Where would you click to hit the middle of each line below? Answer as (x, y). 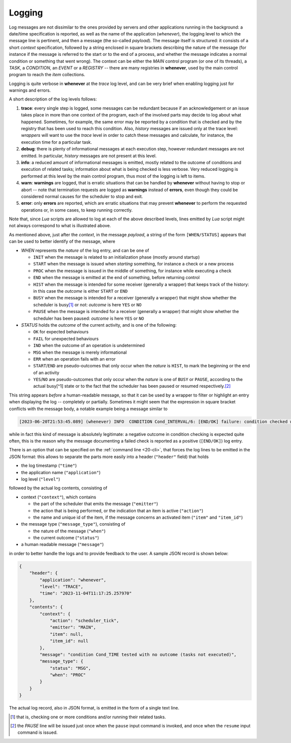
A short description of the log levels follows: (53, 99)
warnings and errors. (30, 90)
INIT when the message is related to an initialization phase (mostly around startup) (116, 257)
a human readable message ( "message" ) (63, 545)
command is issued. (38, 732)
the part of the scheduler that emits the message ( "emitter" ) (96, 504)
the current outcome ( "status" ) (66, 538)
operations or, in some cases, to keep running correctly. (77, 210)
